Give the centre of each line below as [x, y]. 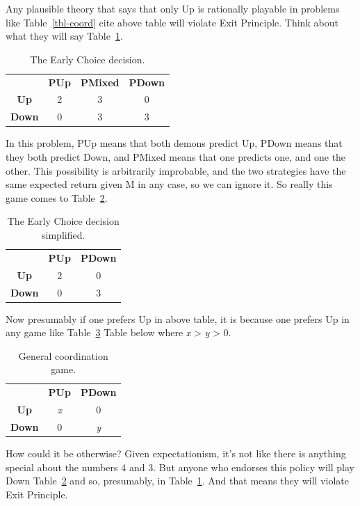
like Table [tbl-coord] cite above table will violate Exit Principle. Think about [172, 22]
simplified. [64, 234]
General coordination [63, 355]
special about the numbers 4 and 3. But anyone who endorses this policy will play [180, 467]
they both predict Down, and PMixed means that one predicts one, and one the [176, 157]
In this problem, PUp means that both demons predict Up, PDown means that [174, 143]
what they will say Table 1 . [64, 36]
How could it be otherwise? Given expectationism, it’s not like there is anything [176, 453]
